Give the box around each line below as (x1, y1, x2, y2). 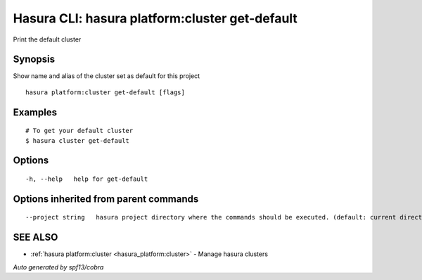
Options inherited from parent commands (13, 193, 199, 205)
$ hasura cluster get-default (25, 136, 130, 144)
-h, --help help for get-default (25, 175, 148, 183)
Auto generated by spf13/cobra (13, 262, 104, 271)
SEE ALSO (13, 231, 58, 243)
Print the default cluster (13, 35, 82, 44)
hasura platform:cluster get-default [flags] (25, 88, 186, 96)
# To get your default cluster (25, 127, 134, 135)
